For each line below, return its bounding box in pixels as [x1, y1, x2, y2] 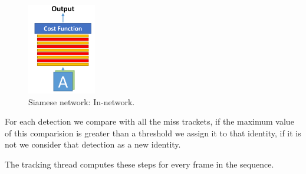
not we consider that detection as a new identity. [5, 138, 181, 150]
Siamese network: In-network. [28, 95, 135, 108]
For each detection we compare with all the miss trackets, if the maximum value [5, 115, 294, 128]
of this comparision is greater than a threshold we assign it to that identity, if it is [5, 126, 301, 139]
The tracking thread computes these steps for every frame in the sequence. [5, 158, 274, 170]
